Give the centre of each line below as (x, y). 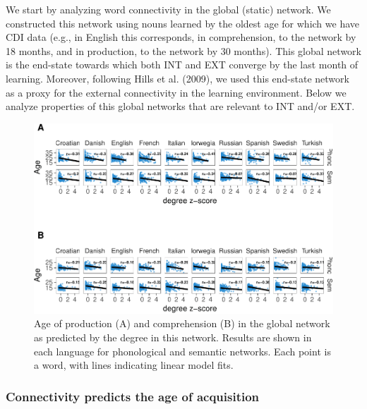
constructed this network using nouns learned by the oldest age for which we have (183, 23)
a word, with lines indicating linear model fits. (134, 365)
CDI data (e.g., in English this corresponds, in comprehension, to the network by (181, 37)
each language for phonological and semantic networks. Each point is (182, 351)
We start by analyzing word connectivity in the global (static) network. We (168, 9)
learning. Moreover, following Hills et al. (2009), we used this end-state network (178, 78)
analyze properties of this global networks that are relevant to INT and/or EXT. (180, 106)
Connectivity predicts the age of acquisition (133, 396)
